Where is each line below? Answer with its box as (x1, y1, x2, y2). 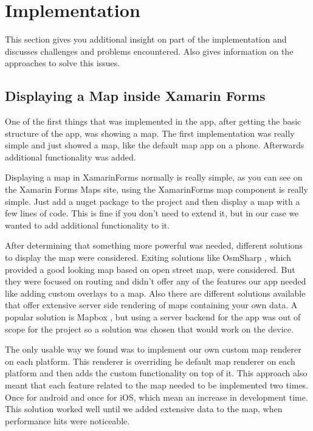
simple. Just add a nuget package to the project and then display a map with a (5, 195, 300, 207)
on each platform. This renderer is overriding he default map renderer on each (5, 354, 295, 367)
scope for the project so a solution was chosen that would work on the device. (5, 322, 294, 335)
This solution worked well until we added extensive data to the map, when (5, 402, 283, 415)
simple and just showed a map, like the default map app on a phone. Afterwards (5, 139, 304, 151)
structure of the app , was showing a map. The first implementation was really (5, 126, 295, 139)
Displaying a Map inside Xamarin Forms (5, 86, 266, 105)
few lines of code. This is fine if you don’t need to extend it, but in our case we (5, 207, 299, 219)
